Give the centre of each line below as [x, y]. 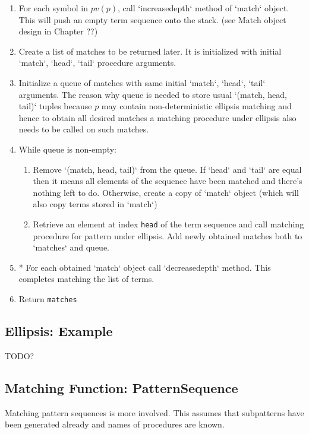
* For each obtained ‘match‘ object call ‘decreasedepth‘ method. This [145, 267]
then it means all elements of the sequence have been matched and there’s [168, 181]
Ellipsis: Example [59, 330]
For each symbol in [53, 8]
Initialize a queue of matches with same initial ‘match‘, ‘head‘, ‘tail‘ [142, 82]
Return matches [48, 298]
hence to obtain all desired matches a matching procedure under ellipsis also [157, 117]
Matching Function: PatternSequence [122, 387]
